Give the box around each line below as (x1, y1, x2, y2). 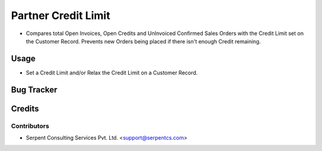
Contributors (11, 122, 49, 130)
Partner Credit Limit (11, 9, 110, 22)
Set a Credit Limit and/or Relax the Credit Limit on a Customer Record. (26, 69, 198, 76)
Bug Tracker (11, 84, 58, 95)
